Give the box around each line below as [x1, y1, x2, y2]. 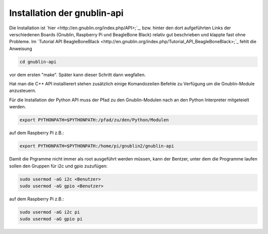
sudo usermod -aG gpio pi [19, 216, 83, 222]
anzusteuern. [9, 87, 37, 94]
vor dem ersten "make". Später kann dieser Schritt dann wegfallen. [9, 72, 146, 78]
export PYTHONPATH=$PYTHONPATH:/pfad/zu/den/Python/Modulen [19, 117, 169, 123]
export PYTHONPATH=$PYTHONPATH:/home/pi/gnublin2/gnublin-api [19, 143, 174, 149]
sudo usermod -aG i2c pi [19, 209, 80, 215]
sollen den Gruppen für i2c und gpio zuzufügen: [9, 163, 108, 169]
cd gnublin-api [19, 59, 57, 65]
